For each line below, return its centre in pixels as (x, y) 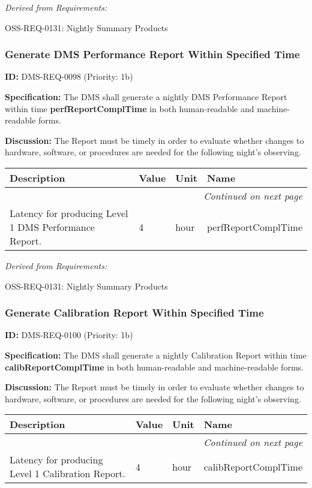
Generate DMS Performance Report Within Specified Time (152, 54)
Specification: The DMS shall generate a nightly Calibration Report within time (156, 355)
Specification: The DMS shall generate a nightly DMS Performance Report (146, 97)
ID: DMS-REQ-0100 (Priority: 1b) (69, 335)
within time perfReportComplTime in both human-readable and (130, 108)
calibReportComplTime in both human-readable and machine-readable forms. (154, 367)
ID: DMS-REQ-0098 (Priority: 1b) (69, 76)
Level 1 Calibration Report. (67, 474)
